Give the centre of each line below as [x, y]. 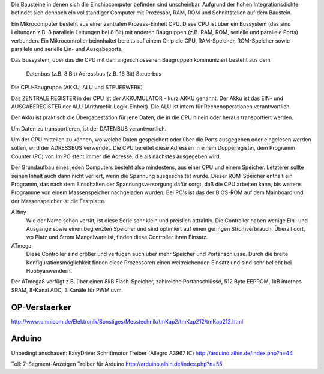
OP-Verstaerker [41, 307]
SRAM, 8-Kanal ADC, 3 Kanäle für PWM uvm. [67, 290]
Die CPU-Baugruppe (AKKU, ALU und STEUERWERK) [77, 88]
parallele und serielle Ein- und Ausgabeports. [67, 49]
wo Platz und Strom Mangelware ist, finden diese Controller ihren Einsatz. [117, 237]
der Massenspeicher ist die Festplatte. [58, 201]
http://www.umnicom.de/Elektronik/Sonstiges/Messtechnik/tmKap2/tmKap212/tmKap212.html [127, 321]
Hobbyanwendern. [49, 270]
